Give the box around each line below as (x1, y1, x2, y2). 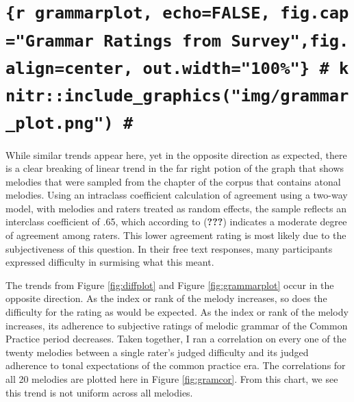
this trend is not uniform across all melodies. (5, 385, 193, 399)
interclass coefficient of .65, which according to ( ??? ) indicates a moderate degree (5, 214, 347, 229)
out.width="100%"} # (142, 58, 329, 78)
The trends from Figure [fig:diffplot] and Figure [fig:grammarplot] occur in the (5, 277, 334, 292)
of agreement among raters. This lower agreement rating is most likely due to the (5, 228, 346, 242)
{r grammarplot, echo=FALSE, (5, 3, 270, 23)
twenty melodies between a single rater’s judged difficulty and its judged (5, 344, 309, 359)
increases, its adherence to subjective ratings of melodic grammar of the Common (5, 318, 348, 332)
